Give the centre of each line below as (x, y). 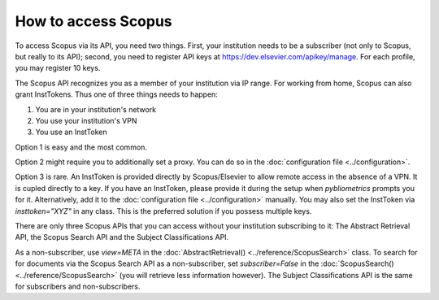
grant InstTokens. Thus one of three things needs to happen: (117, 94)
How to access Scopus (93, 21)
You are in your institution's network (96, 109)
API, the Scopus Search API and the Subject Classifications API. (122, 237)
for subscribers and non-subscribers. (78, 286)
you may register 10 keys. (58, 68)
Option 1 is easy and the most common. (81, 147)
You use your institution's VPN (86, 120)
